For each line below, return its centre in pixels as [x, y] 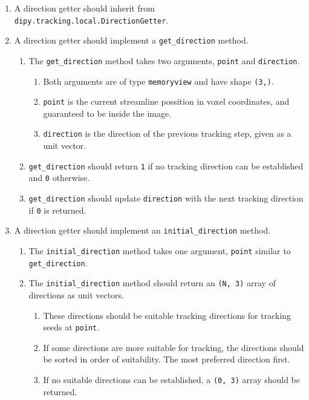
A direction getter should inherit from [84, 8]
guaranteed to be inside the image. [107, 113]
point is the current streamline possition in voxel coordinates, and [166, 101]
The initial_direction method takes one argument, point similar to [160, 251]
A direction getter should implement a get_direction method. [131, 40]
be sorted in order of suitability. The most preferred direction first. [167, 359]
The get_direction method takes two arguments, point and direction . [164, 60]
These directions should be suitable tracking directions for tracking [167, 315]
